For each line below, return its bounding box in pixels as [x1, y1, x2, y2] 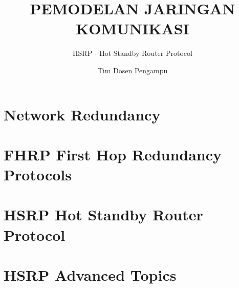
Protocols [4, 164, 72, 185]
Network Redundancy [4, 104, 161, 125]
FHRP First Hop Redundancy [4, 143, 222, 164]
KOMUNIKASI [76, 18, 189, 39]
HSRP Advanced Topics [4, 264, 177, 285]
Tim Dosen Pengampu [97, 65, 168, 75]
